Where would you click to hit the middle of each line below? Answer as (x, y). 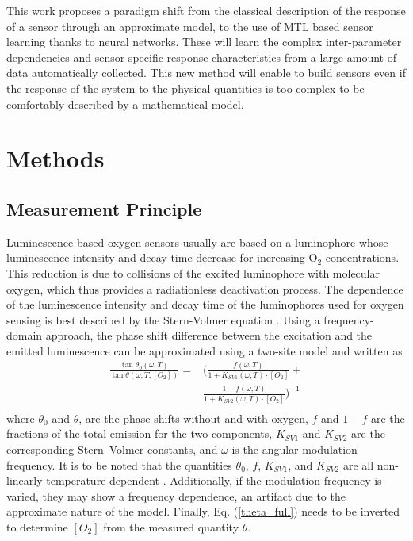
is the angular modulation (294, 449)
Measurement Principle (104, 208)
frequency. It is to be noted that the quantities (119, 464)
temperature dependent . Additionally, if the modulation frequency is (214, 480)
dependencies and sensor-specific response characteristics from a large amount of (201, 57)
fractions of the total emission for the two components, (140, 434)
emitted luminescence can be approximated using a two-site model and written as (205, 350)
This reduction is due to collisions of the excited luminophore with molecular (193, 272)
